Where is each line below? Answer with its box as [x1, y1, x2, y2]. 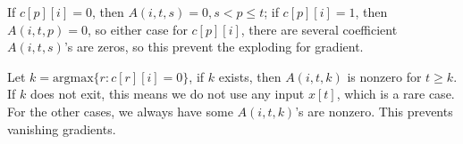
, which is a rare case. [336, 84, 455, 103]
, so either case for [88, 20, 188, 38]
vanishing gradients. [7, 119, 116, 138]
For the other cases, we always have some [7, 101, 233, 120]
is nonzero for [347, 67, 422, 85]
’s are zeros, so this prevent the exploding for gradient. [63, 37, 364, 56]
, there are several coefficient [240, 20, 398, 38]
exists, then [218, 67, 282, 85]
